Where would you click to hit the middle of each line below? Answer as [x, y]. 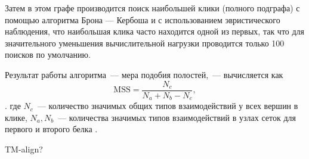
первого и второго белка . [51, 129]
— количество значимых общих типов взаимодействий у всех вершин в [168, 106]
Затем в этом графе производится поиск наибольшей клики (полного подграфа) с [152, 8]
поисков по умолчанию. [48, 54]
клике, [16, 117]
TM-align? [24, 149]
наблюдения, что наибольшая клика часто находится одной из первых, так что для [155, 31]
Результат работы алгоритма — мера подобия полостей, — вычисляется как [144, 74]
